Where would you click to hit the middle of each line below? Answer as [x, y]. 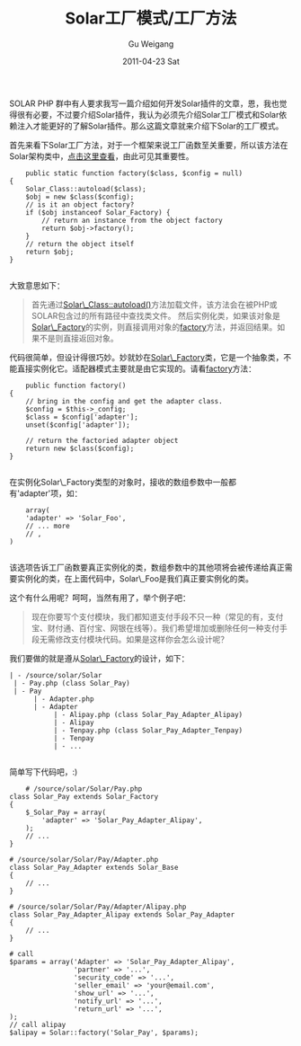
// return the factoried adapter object [102, 440]
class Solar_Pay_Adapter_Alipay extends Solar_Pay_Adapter [122, 914]
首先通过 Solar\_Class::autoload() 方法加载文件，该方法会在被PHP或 [154, 304]
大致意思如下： [37, 285]
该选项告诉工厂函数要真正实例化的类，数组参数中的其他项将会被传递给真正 [147, 567]
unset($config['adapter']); [78, 425]
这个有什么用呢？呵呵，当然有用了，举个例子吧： [100, 598]
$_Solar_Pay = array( [66, 812]
